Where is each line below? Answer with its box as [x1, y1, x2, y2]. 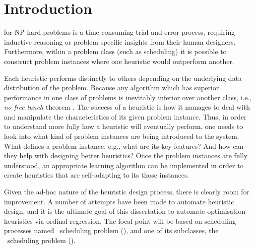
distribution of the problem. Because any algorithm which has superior [4, 82, 219, 93]
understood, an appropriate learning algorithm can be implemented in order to [4, 160, 244, 170]
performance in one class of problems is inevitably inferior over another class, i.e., [4, 92, 252, 102]
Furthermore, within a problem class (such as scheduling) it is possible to [4, 46, 227, 57]
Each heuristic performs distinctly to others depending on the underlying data [4, 72, 242, 83]
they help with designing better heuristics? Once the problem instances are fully [4, 150, 248, 161]
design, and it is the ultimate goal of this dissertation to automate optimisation [4, 206, 246, 216]
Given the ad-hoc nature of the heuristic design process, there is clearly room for [4, 187, 250, 197]
